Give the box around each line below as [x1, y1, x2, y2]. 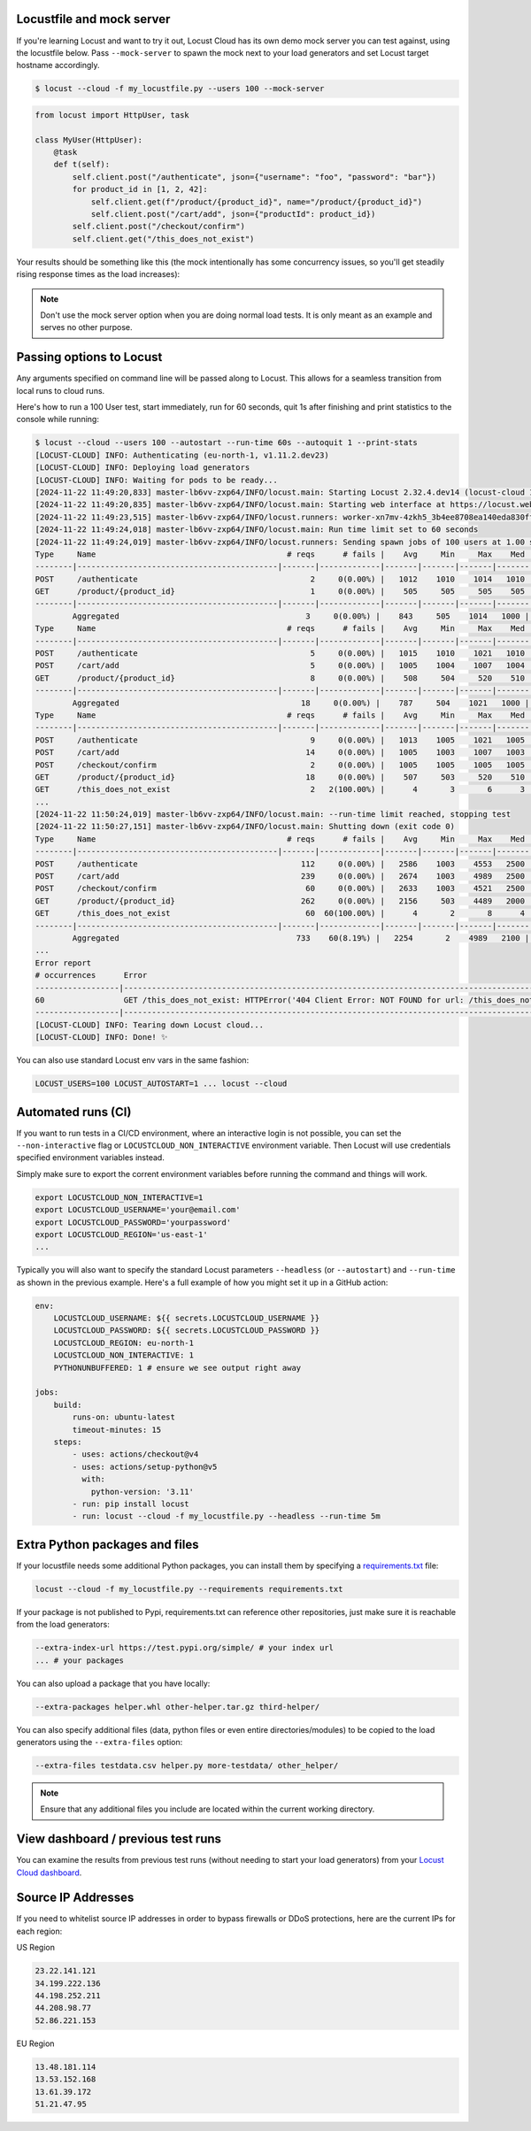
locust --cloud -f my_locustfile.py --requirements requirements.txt [35, 1584, 343, 1594]
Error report [35, 958, 92, 968]
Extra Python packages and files [16, 1536, 199, 1552]
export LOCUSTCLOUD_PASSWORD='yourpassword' [35, 1217, 232, 1227]
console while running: [16, 414, 99, 425]
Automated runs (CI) [16, 1104, 132, 1119]
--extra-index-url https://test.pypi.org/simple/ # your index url [35, 1642, 335, 1653]
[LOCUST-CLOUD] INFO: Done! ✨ [35, 1032, 168, 1042]
